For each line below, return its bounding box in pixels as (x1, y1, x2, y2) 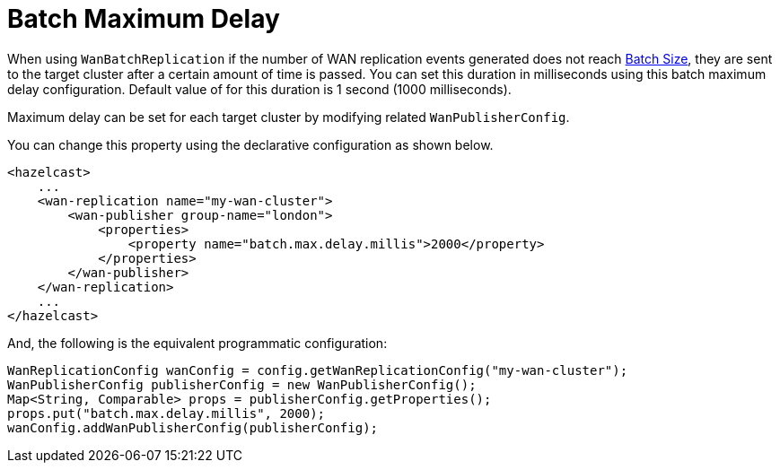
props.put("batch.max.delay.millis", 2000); (7, 405, 326, 421)
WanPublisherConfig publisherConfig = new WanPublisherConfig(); (7, 377, 477, 392)
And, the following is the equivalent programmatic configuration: (7, 335, 388, 351)
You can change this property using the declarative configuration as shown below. (7, 136, 494, 152)
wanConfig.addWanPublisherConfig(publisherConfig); (7, 420, 379, 435)
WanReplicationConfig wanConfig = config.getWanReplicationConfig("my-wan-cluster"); (7, 362, 628, 378)
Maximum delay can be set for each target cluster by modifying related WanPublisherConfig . (7, 109, 570, 125)
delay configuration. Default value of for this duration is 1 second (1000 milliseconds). (7, 81, 512, 97)
